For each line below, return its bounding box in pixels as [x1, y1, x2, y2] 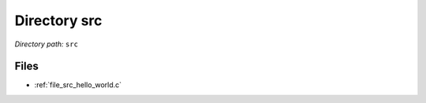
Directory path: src [14, 39, 79, 49]
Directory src [14, 12, 103, 29]
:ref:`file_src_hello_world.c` [34, 80, 122, 90]
